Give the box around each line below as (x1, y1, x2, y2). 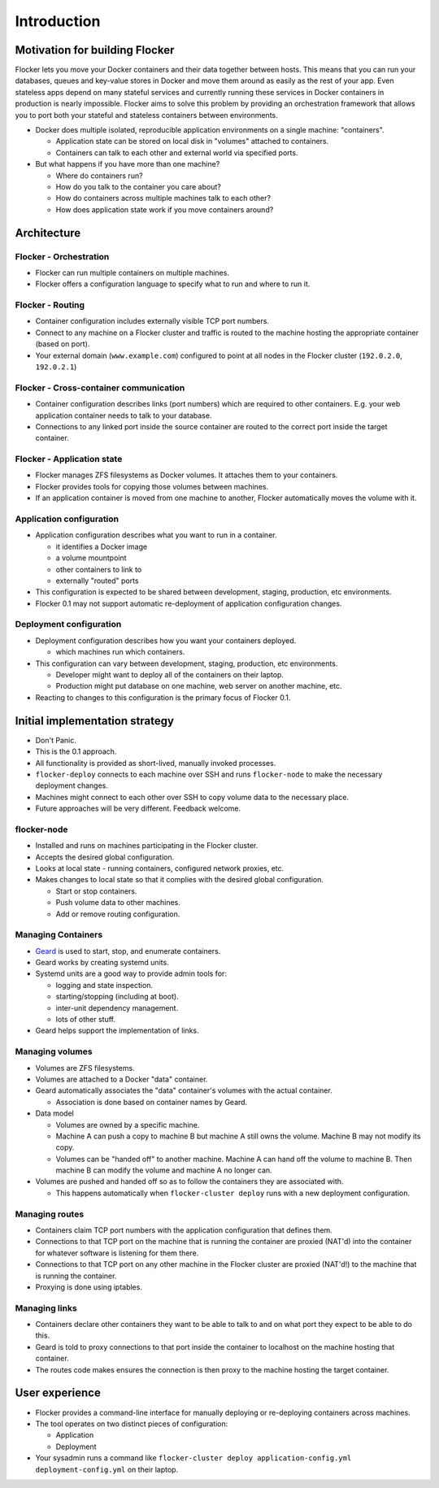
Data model (35, 1108, 75, 1118)
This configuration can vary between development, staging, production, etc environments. (35, 659, 338, 668)
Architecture (15, 226, 81, 240)
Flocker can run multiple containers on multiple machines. (35, 268, 229, 277)
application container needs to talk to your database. (35, 411, 212, 420)
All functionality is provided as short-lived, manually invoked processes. (35, 758, 276, 768)
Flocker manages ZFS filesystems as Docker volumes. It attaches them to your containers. (35, 470, 338, 480)
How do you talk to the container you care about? (55, 181, 221, 191)
